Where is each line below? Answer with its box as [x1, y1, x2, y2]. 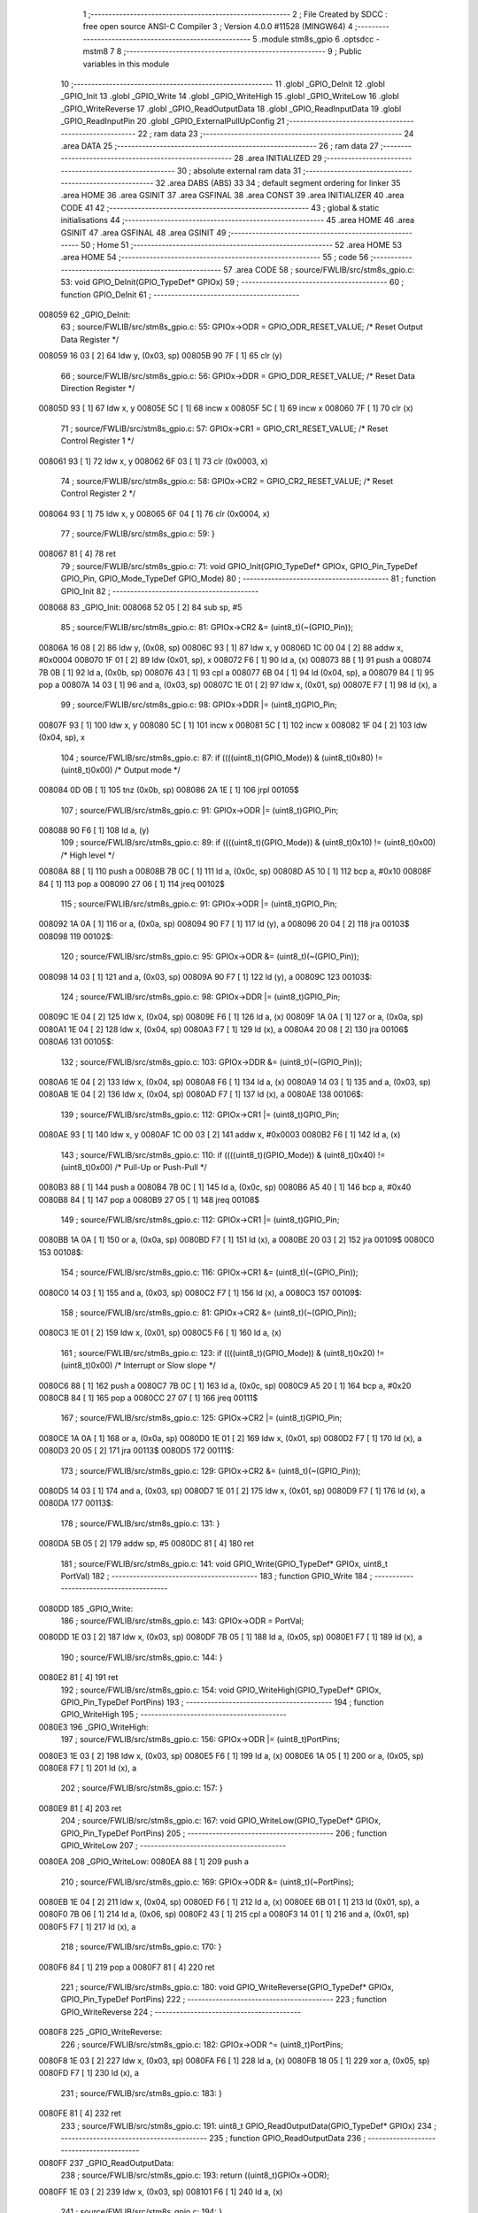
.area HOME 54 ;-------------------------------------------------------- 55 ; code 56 [60, 252, 369, 263]
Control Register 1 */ [60, 436, 135, 446]
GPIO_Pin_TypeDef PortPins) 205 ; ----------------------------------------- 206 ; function [60, 1828, 388, 1839]
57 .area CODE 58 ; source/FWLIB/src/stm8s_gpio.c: [222, 264, 415, 274]
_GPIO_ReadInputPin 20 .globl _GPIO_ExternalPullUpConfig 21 [60, 116, 285, 127]
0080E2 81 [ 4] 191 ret [38, 1672, 119, 1683]
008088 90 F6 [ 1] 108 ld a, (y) [38, 825, 150, 836]
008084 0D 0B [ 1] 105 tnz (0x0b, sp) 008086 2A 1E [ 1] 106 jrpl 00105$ [38, 784, 300, 796]
